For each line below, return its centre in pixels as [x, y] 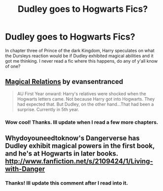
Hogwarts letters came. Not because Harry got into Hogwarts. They [86, 99]
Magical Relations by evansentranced [64, 82]
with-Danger [25, 169]
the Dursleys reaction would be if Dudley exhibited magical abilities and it [79, 56]
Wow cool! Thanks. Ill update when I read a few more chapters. [82, 122]
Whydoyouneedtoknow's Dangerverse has [72, 138]
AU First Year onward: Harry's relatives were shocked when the [81, 94]
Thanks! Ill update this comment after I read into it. [66, 183]
